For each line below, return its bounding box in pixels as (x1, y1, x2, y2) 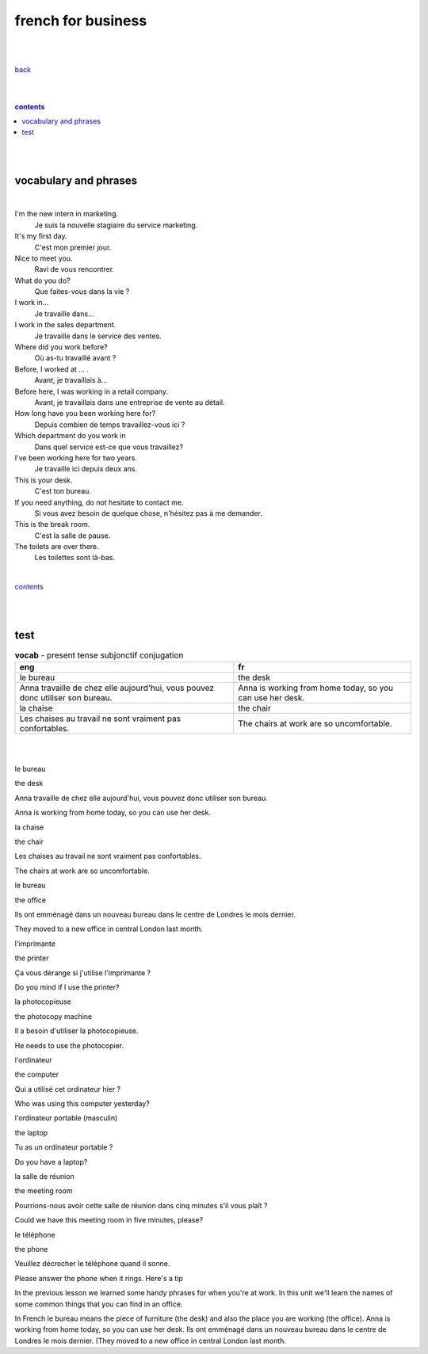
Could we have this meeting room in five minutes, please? (14, 1215, 204, 1225)
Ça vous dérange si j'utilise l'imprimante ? (14, 967, 151, 978)
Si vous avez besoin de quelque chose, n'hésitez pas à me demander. (34, 508, 263, 518)
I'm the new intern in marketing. (14, 209, 119, 219)
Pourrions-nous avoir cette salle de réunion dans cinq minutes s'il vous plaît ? (14, 1200, 268, 1210)
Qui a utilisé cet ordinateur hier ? (14, 1084, 121, 1093)
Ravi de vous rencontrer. (34, 265, 115, 274)
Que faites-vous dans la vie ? (34, 287, 130, 296)
